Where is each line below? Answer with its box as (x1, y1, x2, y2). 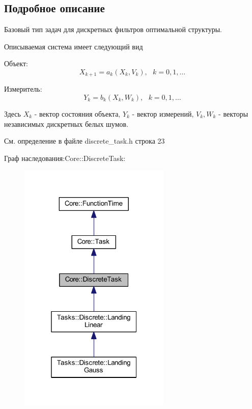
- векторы (218, 108, 248, 119)
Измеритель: (4, 84, 42, 94)
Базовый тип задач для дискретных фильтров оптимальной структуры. (4, 24, 222, 35)
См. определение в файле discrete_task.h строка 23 (4, 135, 165, 146)
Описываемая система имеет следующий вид (4, 41, 143, 51)
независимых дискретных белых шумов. (4, 118, 129, 129)
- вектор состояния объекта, (34, 108, 121, 119)
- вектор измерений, (132, 108, 194, 119)
